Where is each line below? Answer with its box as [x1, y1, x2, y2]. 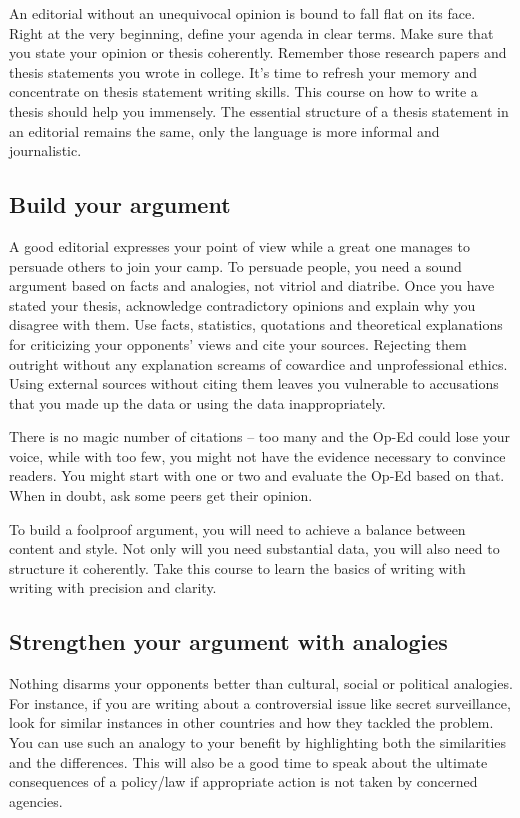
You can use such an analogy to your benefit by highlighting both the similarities [9, 732, 507, 753]
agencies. [9, 790, 63, 811]
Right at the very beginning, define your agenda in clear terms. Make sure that [9, 22, 494, 43]
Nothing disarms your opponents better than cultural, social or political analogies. [9, 673, 513, 694]
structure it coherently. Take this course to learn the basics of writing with [9, 557, 466, 578]
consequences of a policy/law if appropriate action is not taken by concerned [9, 771, 478, 792]
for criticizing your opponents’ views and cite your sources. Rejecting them [9, 333, 467, 354]
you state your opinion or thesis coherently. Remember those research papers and [9, 42, 507, 63]
